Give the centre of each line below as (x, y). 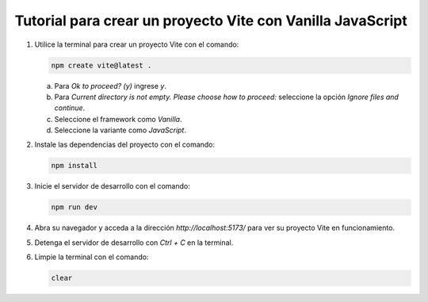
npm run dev (75, 207)
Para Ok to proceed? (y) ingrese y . (110, 86)
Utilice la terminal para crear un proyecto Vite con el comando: (137, 44)
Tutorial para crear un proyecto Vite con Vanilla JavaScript (211, 21)
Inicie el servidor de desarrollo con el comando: (112, 186)
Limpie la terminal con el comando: (92, 257)
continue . (70, 108)
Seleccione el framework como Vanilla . (118, 119)
